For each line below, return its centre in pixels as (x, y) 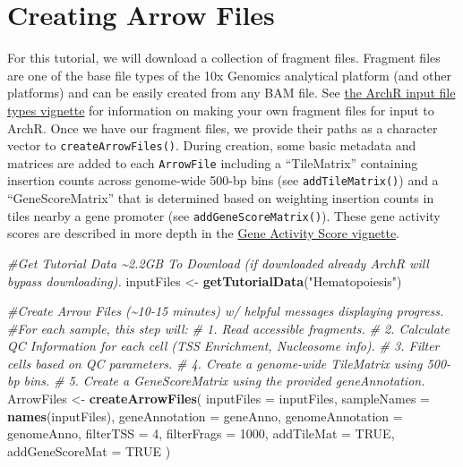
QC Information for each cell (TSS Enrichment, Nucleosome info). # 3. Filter (223, 346)
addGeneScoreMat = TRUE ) (89, 450)
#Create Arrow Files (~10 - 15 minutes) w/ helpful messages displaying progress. (226, 311)
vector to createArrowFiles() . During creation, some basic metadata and (212, 145)
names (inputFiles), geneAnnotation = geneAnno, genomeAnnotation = (205, 416)
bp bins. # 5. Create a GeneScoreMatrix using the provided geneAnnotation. (216, 381)
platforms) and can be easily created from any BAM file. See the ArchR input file (231, 93)
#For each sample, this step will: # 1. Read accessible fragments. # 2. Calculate (228, 328)
